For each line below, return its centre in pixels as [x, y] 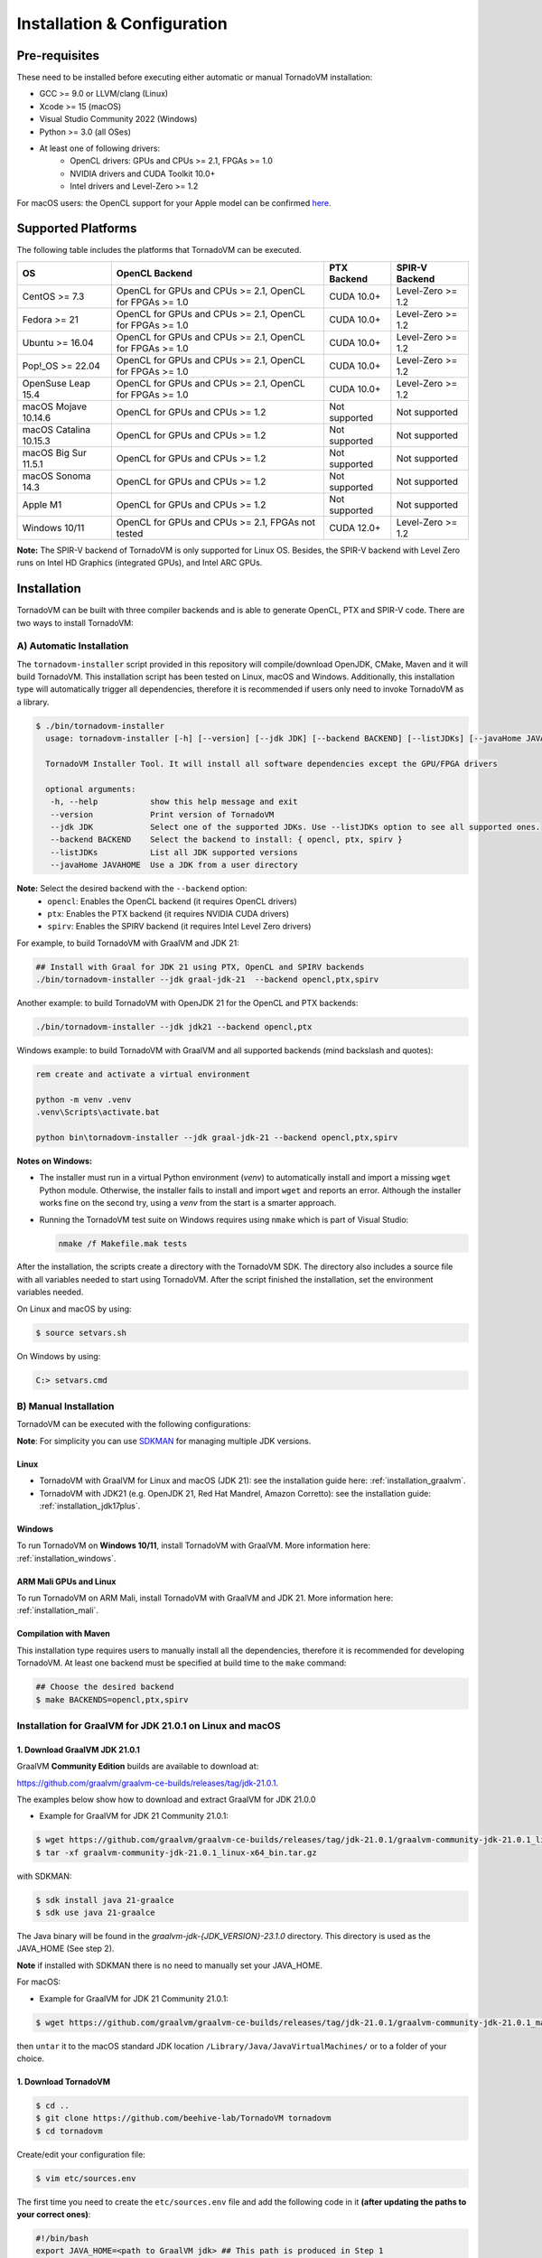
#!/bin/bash [62, 2239]
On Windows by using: [59, 1356]
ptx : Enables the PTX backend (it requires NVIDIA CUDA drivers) [168, 913]
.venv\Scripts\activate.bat [98, 1112]
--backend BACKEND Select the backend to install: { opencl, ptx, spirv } [226, 840]
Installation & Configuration [122, 23]
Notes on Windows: [55, 1161]
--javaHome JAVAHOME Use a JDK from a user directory [174, 865]
